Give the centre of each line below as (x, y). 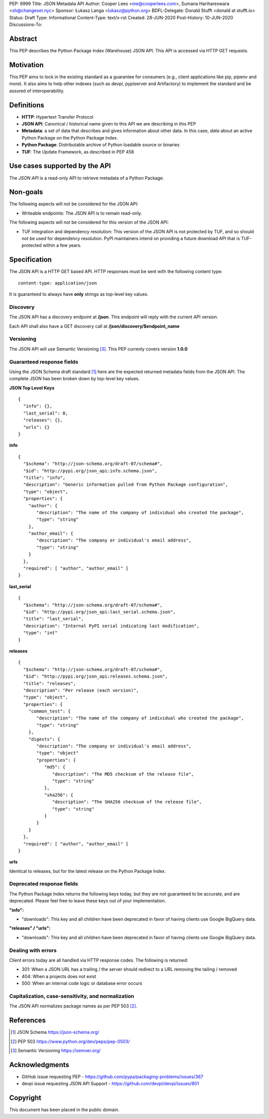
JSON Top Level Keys (32, 388)
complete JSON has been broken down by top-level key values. (74, 379)
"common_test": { (49, 711)
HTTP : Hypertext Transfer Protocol (58, 117)
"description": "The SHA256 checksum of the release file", (127, 802)
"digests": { (44, 739)
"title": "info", (44, 478)
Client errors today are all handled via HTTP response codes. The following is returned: (99, 960)
